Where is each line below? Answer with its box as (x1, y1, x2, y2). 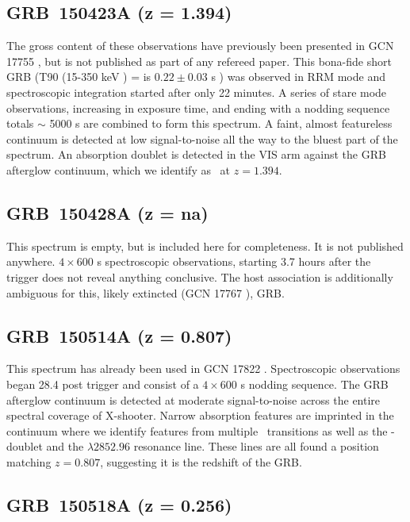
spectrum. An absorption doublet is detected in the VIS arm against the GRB (6, 146, 386, 163)
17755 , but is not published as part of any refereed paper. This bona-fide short (6, 52, 392, 69)
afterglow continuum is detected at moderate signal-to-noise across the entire (6, 391, 381, 408)
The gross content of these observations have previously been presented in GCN (6, 37, 394, 54)
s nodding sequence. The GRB (240, 375, 389, 392)
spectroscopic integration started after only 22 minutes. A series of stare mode (6, 83, 387, 100)
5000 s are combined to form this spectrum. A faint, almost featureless (49, 115, 393, 132)
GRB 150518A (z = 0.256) (6, 492, 232, 516)
